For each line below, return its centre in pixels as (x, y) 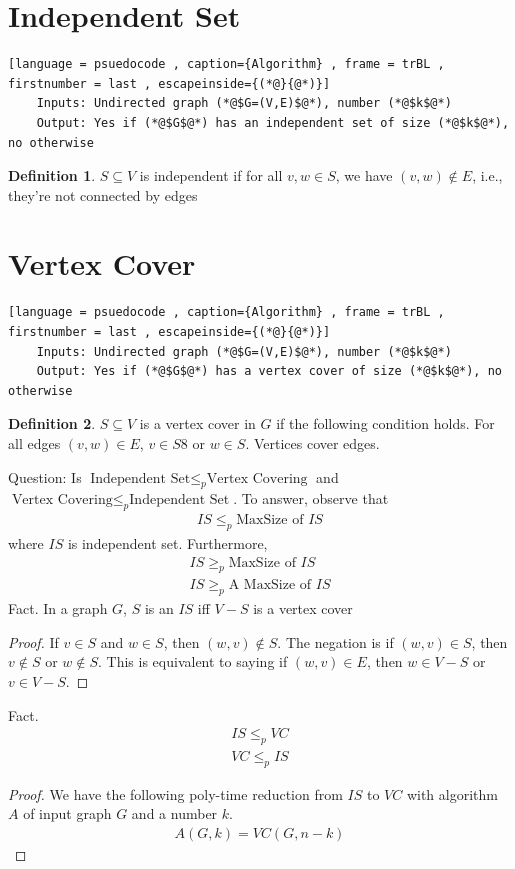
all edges (34, 442)
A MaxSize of (270, 585)
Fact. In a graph (58, 608)
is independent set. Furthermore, (167, 542)
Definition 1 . (52, 175)
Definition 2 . (52, 423)
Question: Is (45, 476)
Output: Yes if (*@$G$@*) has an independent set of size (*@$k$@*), (273, 122)
